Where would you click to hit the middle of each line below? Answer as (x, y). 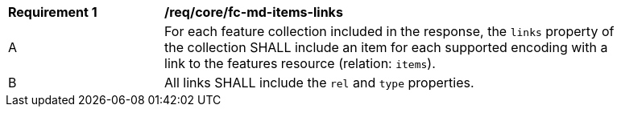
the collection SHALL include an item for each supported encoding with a (386, 47)
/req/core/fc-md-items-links (254, 12)
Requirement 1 (53, 12)
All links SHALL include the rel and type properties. (319, 83)
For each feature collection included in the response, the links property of (389, 31)
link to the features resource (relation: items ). (300, 63)
